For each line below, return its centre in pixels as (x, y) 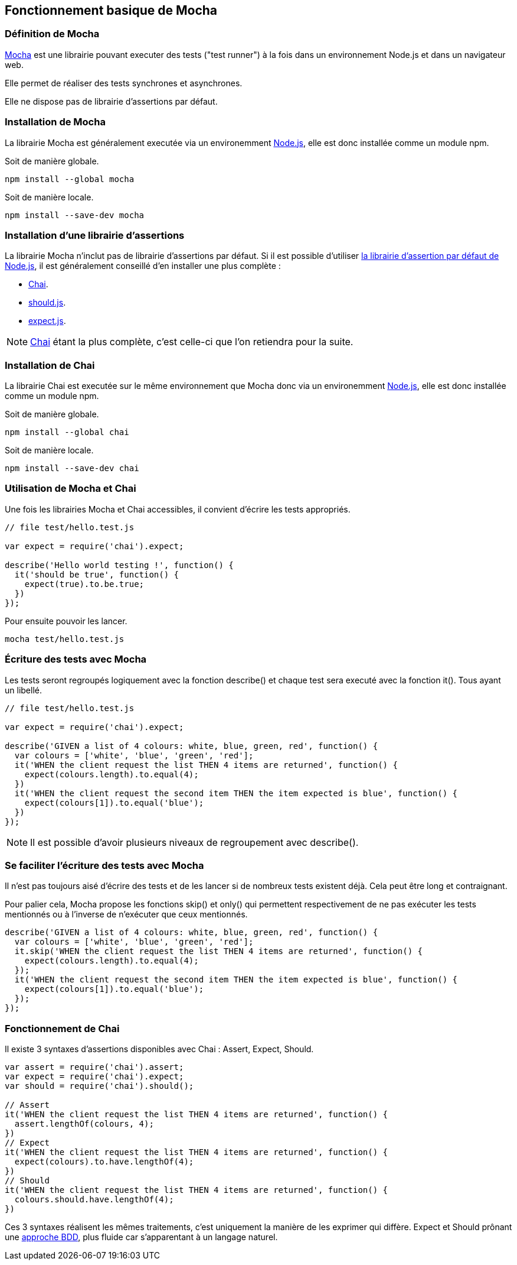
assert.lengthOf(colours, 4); (84, 1124)
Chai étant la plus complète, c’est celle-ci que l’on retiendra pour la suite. (192, 342)
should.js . (47, 303)
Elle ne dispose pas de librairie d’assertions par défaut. (111, 101)
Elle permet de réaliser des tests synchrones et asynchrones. (124, 83)
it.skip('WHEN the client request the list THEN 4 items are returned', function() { (219, 951)
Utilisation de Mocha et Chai (71, 489)
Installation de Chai (50, 365)
